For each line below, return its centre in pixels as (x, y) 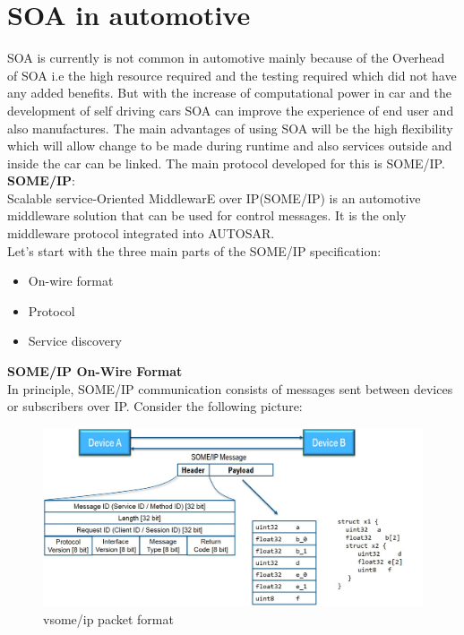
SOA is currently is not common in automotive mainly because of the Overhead (226, 58)
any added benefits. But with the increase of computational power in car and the (229, 93)
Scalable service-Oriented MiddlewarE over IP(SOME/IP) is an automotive (214, 197)
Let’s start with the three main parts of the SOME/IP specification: (194, 250)
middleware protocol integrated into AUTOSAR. (141, 233)
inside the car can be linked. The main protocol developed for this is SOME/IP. (226, 163)
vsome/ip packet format (108, 618)
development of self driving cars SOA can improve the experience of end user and (231, 110)
